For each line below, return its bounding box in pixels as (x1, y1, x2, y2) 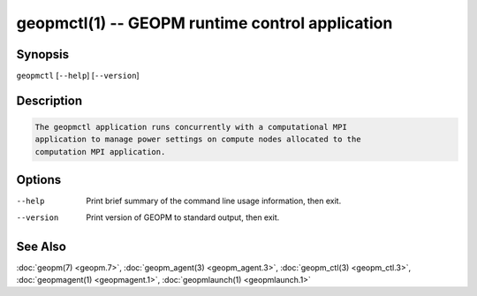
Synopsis (16, 47, 70, 62)
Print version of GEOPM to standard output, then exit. (86, 212, 280, 223)
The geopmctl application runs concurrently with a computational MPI (34, 122, 348, 133)
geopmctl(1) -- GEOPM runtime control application (16, 13, 393, 33)
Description (16, 93, 83, 108)
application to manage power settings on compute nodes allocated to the (34, 134, 361, 145)
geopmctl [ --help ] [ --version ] (16, 71, 140, 81)
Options (16, 172, 62, 187)
